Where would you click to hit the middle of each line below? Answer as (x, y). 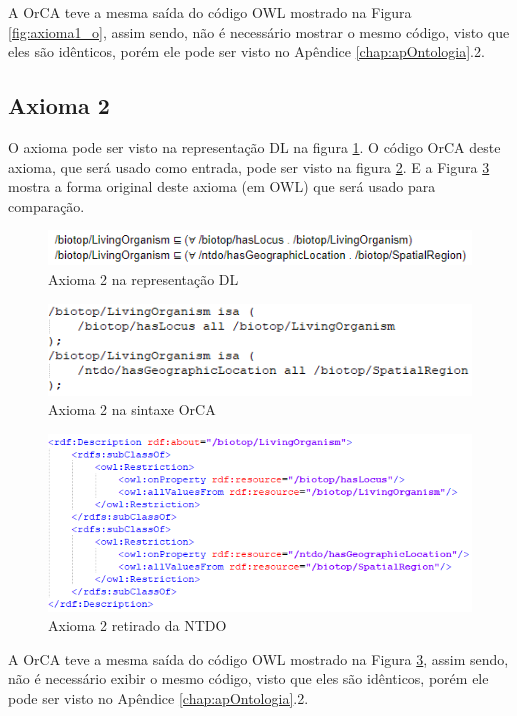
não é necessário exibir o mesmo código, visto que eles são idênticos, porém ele (248, 678)
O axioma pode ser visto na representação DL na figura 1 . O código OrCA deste (254, 146)
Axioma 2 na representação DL (143, 278)
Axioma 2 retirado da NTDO (137, 625)
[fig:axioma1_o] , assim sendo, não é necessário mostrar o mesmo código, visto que (259, 31)
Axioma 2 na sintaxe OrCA (132, 409)
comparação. (46, 205)
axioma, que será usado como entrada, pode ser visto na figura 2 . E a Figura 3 (249, 166)
